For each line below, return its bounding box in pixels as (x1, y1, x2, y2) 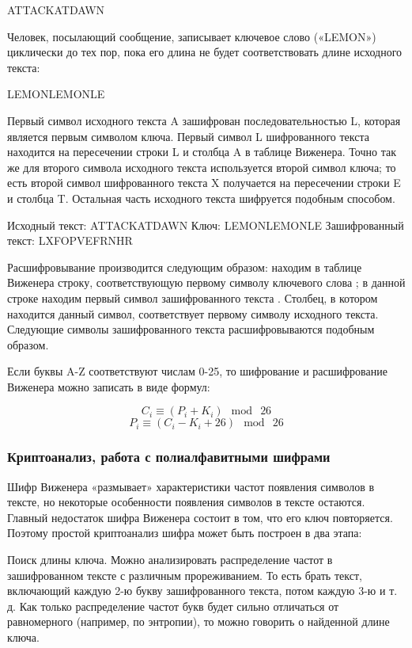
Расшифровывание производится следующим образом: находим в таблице (7, 258, 362, 275)
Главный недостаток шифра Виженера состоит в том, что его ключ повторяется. (7, 509, 393, 525)
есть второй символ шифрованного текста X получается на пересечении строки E (7, 174, 401, 191)
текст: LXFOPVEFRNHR (7, 232, 133, 249)
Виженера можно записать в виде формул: (7, 378, 210, 395)
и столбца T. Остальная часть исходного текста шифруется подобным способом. (7, 189, 395, 206)
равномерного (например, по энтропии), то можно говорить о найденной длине (7, 613, 390, 630)
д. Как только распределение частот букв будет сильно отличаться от (7, 597, 339, 614)
